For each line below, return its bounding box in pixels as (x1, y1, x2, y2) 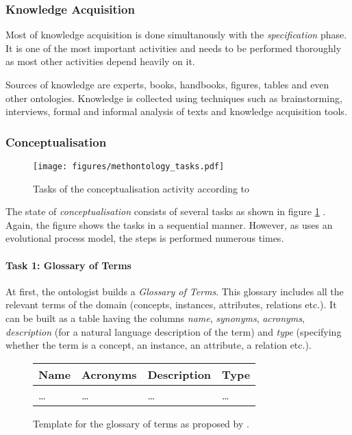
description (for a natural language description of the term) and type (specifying (5, 324, 342, 338)
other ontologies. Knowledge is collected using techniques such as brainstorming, (5, 90, 342, 105)
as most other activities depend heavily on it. (5, 54, 195, 69)
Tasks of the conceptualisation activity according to (33, 181, 250, 195)
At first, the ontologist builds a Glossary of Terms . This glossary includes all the (5, 284, 344, 298)
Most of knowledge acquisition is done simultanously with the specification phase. (5, 27, 347, 42)
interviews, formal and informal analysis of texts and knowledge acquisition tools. (5, 104, 347, 119)
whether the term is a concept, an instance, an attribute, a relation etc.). (5, 338, 312, 352)
